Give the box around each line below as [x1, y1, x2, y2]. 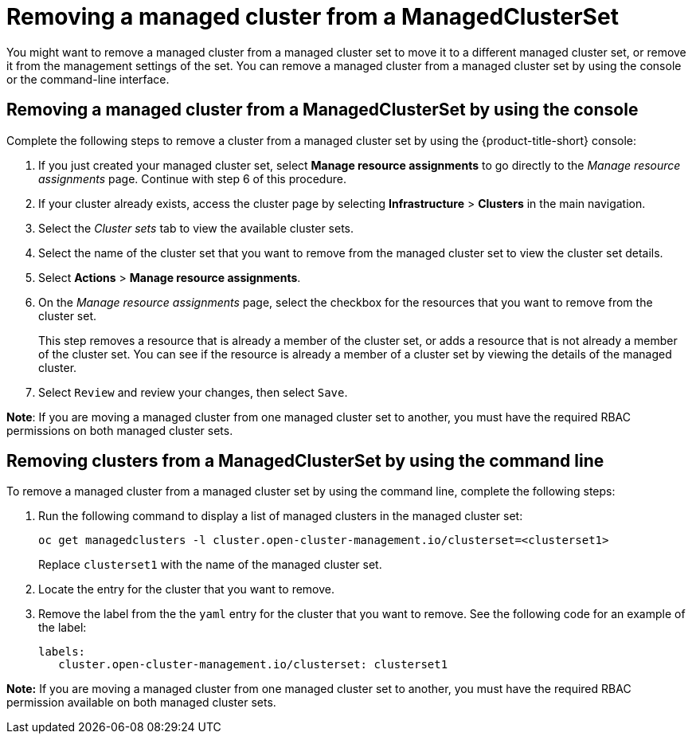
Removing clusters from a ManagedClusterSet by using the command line [6, 451, 604, 472]
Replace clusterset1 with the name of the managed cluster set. [38, 558, 382, 572]
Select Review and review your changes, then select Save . [38, 385, 348, 399]
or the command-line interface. [6, 72, 170, 86]
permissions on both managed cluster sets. [6, 423, 233, 437]
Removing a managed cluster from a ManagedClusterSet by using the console [6, 100, 639, 120]
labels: [38, 645, 86, 659]
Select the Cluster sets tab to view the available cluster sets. [38, 221, 354, 235]
